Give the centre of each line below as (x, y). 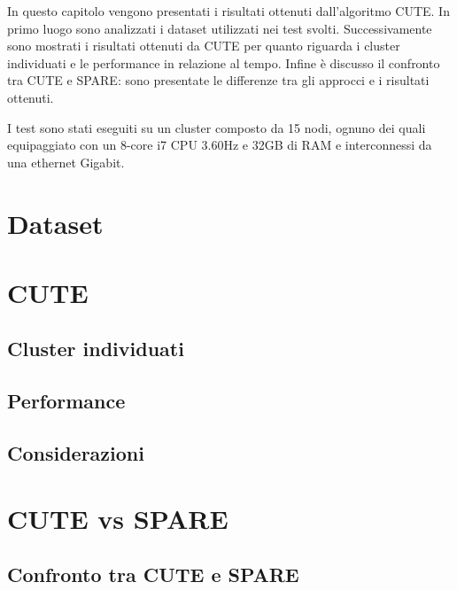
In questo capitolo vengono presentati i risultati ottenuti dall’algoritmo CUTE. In (228, 11)
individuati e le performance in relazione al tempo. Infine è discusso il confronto (224, 62)
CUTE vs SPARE (118, 518)
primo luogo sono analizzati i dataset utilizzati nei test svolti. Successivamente (220, 28)
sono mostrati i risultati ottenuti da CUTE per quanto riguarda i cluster (204, 46)
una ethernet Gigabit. (66, 162)
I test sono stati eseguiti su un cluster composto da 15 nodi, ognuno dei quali (217, 127)
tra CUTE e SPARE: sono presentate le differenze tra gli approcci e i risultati (218, 80)
